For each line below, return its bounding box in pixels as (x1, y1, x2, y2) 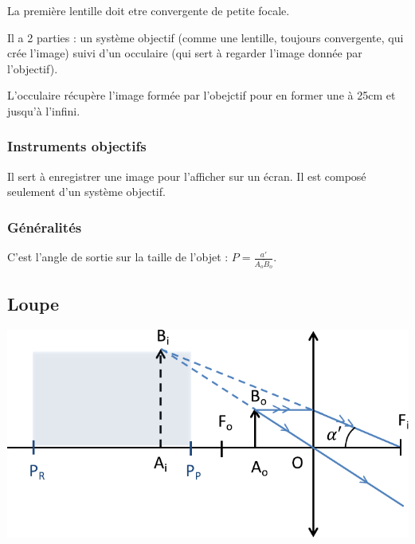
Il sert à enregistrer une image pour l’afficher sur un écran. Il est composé (7, 167, 366, 184)
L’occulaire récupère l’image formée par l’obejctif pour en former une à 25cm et (7, 87, 396, 104)
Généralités (7, 217, 82, 237)
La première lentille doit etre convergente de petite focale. (7, 2, 290, 18)
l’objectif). (7, 60, 58, 76)
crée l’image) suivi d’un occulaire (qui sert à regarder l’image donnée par (7, 45, 362, 61)
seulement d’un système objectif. (7, 183, 166, 200)
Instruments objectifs (7, 136, 147, 156)
